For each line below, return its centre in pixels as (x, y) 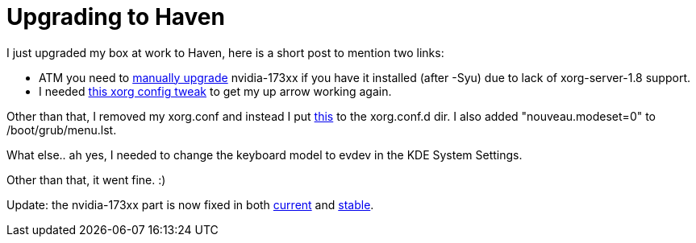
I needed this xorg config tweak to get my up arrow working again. (215, 91)
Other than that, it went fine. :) (86, 179)
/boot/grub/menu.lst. (62, 130)
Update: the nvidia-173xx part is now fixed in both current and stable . (190, 204)
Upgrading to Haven (116, 17)
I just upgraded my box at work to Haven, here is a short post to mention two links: (225, 52)
